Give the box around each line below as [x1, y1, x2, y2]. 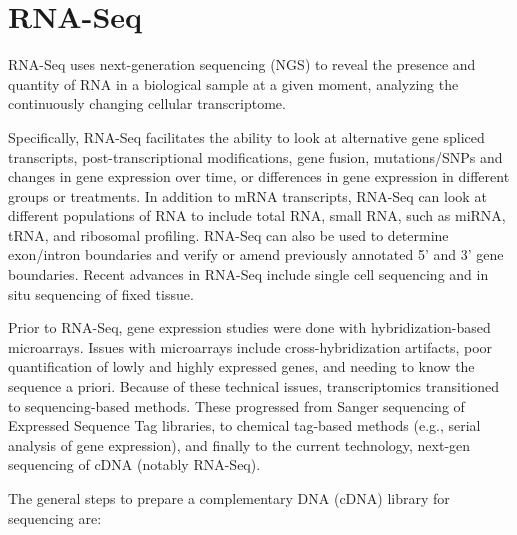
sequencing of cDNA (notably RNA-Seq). [8, 454, 261, 475]
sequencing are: [8, 507, 102, 528]
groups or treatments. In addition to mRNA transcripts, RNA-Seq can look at [8, 185, 487, 206]
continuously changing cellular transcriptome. [8, 93, 286, 114]
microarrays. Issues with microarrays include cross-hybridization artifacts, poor [8, 336, 493, 357]
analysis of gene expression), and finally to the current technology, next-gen [8, 434, 471, 455]
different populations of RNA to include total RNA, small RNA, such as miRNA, [8, 205, 506, 226]
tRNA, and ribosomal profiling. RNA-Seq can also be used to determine [8, 224, 449, 245]
